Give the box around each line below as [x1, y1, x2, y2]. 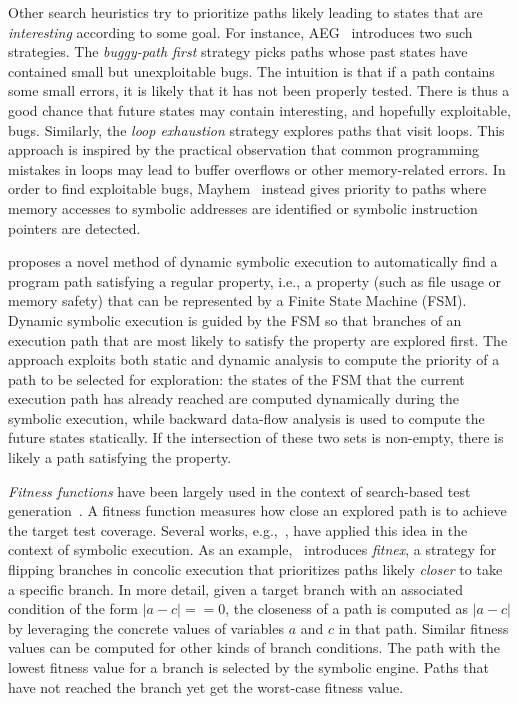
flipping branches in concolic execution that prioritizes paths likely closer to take [8, 559, 503, 580]
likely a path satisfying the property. [8, 447, 232, 468]
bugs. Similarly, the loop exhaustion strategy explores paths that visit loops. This [8, 119, 505, 140]
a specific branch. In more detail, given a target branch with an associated [8, 578, 463, 599]
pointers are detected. [8, 217, 141, 238]
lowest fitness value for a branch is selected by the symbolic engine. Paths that [8, 657, 490, 677]
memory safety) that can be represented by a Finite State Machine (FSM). [8, 290, 467, 311]
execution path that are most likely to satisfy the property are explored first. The [8, 329, 508, 350]
